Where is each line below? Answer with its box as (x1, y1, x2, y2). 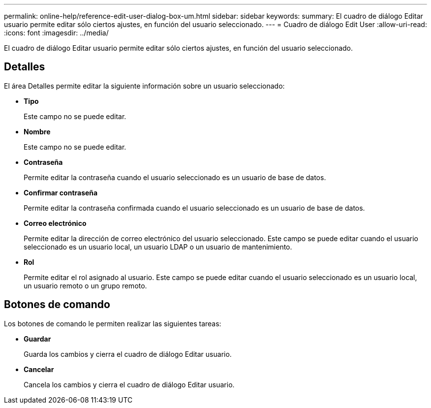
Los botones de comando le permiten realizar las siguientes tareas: (4, 319, 221, 328)
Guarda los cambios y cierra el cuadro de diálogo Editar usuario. (24, 349, 232, 358)
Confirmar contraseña (24, 188, 98, 197)
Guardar (24, 334, 51, 343)
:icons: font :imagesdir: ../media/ (4, 29, 109, 37)
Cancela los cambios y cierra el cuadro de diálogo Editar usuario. (24, 380, 235, 389)
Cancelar (24, 365, 54, 374)
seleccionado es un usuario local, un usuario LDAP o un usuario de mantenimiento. (24, 242, 292, 251)
